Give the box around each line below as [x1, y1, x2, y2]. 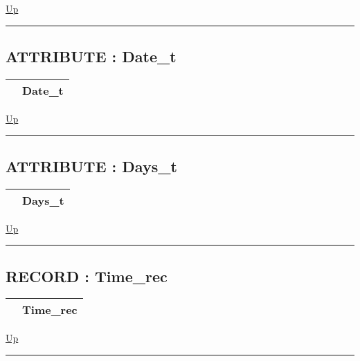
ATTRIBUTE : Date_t [6, 45, 177, 66]
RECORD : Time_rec [6, 265, 168, 286]
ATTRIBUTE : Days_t [6, 155, 177, 176]
